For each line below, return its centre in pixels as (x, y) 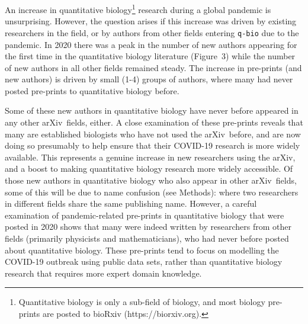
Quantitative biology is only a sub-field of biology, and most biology (142, 302)
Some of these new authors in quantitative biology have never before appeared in (152, 110)
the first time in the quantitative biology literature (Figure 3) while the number (150, 56)
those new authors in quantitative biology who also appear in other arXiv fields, (151, 180)
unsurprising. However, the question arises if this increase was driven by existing (151, 21)
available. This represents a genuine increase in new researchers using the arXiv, (150, 157)
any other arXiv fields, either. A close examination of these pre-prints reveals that (154, 122)
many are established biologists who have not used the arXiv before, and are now (153, 134)
